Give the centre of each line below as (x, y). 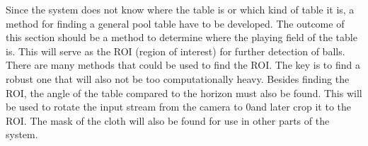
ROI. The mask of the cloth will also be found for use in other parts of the (168, 120)
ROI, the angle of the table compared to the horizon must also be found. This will (184, 92)
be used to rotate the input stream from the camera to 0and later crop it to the (179, 107)
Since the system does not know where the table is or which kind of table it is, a (180, 9)
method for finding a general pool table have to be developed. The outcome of (175, 23)
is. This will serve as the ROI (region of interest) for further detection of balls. (176, 51)
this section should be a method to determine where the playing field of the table (182, 37)
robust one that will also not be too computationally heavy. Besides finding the (178, 78)
